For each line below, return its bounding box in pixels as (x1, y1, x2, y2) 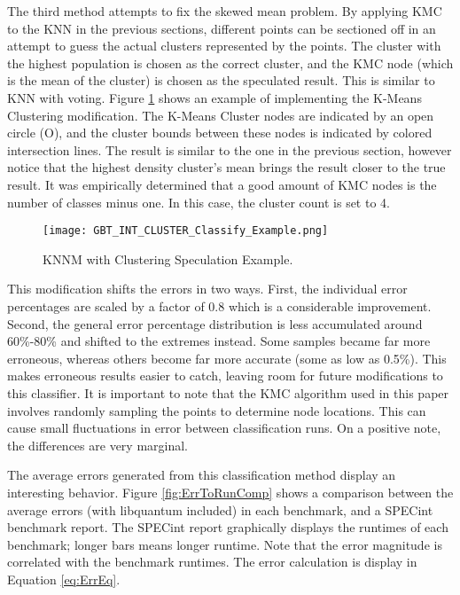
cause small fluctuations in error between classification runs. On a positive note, (7, 419, 441, 437)
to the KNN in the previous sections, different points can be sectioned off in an (7, 19, 436, 37)
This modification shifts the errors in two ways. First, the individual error (7, 279, 408, 298)
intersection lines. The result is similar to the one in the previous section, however (7, 140, 452, 159)
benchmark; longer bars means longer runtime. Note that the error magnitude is (7, 535, 442, 553)
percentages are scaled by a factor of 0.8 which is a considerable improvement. (7, 296, 432, 315)
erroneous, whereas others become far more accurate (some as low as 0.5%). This (7, 348, 447, 367)
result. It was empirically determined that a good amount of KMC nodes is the (7, 175, 437, 193)
